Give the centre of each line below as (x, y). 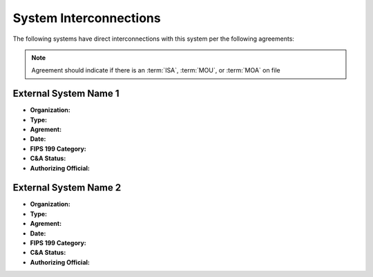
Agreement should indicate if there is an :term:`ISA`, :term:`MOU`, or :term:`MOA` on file (156, 70)
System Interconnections (87, 18)
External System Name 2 (67, 188)
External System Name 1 (66, 94)
